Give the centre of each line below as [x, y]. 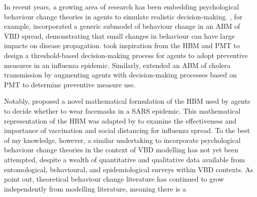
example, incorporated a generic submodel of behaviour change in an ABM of [122, 26]
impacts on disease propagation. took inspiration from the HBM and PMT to [122, 45]
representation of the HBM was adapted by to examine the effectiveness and [120, 120]
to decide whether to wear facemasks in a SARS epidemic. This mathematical [122, 110]
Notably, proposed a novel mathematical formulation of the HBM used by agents [127, 101]
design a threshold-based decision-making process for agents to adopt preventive [126, 55]
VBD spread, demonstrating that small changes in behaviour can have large [120, 35]
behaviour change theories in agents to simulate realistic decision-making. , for [123, 16]
